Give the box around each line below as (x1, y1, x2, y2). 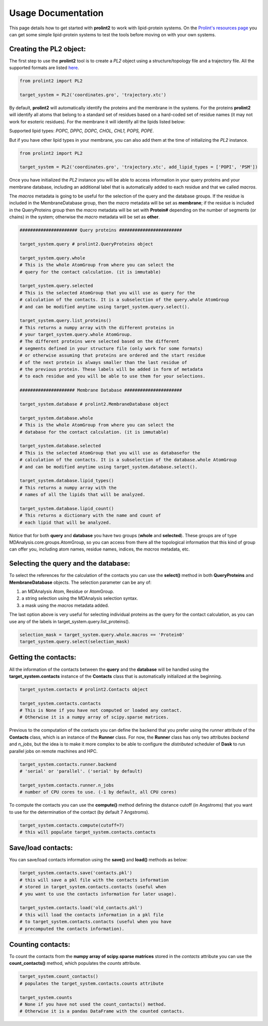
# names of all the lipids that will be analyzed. (19, 492, 146, 497)
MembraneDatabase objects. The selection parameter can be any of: (9, 579, 152, 585)
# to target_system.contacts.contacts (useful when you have (19, 919, 172, 925)
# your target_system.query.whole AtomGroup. (19, 332, 133, 338)
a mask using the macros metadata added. (21, 602, 109, 608)
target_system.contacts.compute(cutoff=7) (19, 822, 125, 828)
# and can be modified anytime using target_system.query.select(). (19, 304, 190, 309)
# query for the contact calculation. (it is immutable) (19, 269, 161, 275)
